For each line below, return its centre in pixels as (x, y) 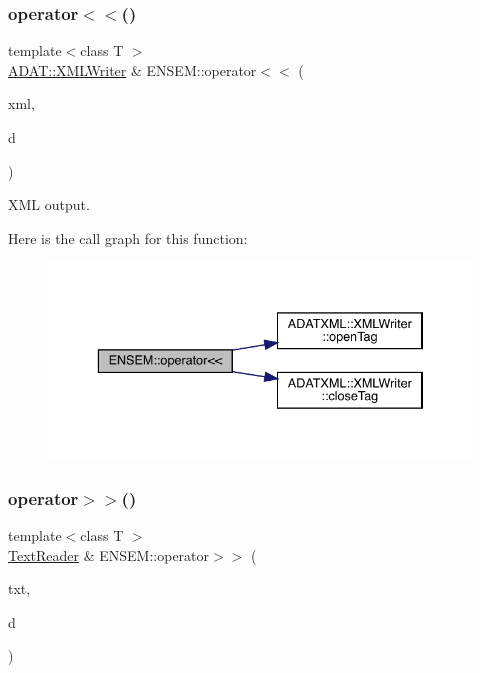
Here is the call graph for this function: (128, 237)
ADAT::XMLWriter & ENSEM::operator (132, 69)
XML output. (49, 204)
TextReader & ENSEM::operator (109, 554)
